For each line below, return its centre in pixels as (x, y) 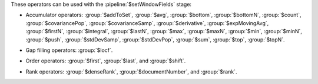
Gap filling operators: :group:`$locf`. (69, 50)
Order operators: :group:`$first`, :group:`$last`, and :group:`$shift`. (106, 61)
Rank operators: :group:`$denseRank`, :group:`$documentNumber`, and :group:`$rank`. (131, 71)
